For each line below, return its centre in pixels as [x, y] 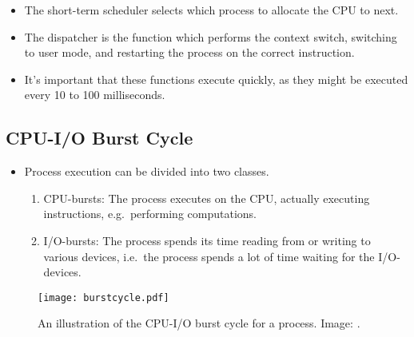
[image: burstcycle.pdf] [103, 297]
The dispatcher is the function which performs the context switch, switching [211, 36]
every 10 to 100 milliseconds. [95, 95]
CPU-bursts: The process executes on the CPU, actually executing [207, 198]
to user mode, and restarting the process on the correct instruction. [189, 52]
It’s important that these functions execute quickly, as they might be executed [216, 79]
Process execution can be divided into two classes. [147, 171]
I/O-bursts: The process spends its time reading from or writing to [207, 240]
